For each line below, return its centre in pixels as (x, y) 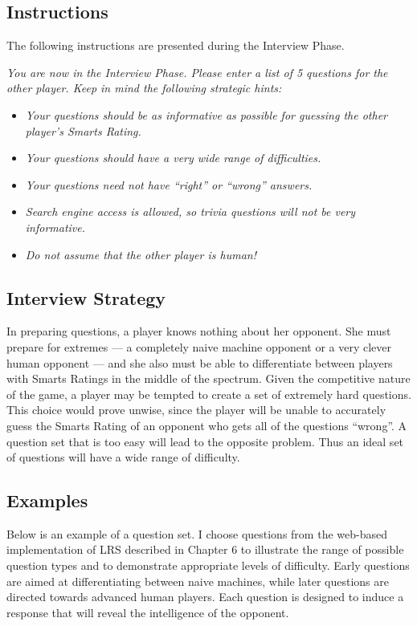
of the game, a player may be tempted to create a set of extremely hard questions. (209, 394)
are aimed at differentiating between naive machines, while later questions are (198, 581)
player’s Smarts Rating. (83, 130)
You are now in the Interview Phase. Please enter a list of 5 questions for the (197, 72)
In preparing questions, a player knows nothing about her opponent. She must (199, 331)
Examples (47, 500)
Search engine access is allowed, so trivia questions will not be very (190, 211)
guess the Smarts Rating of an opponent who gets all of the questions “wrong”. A (207, 425)
